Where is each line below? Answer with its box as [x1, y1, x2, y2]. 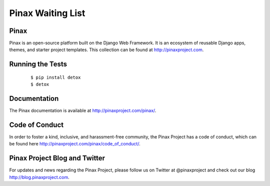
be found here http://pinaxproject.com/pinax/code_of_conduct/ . [9, 141, 140, 147]
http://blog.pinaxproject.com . [9, 174, 69, 180]
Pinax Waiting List [9, 8, 85, 19]
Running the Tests [9, 60, 67, 69]
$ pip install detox [30, 74, 81, 80]
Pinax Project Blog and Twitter [9, 154, 105, 162]
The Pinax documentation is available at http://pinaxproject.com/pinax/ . [9, 108, 156, 114]
